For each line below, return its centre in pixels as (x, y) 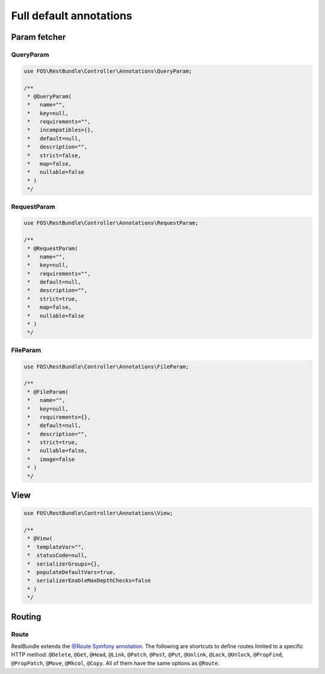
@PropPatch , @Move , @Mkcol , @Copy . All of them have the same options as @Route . (115, 663)
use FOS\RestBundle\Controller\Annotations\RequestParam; (111, 223)
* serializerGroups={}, (64, 564)
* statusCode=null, (57, 555)
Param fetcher (39, 37)
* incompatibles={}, (61, 130)
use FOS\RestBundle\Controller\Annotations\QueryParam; (108, 71)
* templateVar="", (56, 547)
